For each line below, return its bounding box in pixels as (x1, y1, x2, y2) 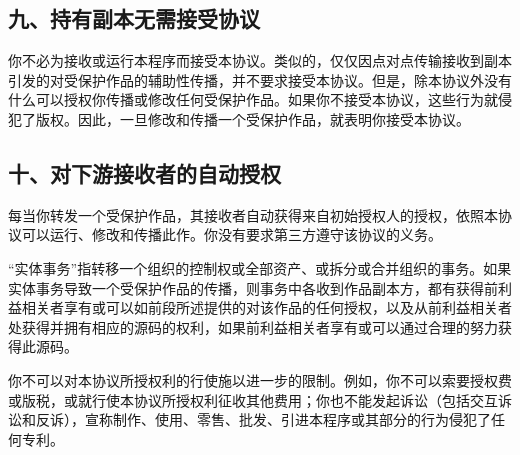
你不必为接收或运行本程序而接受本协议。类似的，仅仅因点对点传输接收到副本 (8, 50, 512, 71)
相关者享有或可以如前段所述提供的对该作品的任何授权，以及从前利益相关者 (21, 297, 512, 318)
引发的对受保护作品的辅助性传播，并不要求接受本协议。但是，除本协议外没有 (8, 69, 512, 90)
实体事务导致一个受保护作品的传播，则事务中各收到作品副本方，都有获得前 (8, 277, 498, 298)
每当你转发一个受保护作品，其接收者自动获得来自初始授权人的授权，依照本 (8, 204, 498, 225)
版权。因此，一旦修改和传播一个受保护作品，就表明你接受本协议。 (35, 108, 470, 129)
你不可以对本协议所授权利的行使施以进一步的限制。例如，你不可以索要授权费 (8, 369, 512, 390)
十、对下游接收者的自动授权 (8, 157, 281, 188)
